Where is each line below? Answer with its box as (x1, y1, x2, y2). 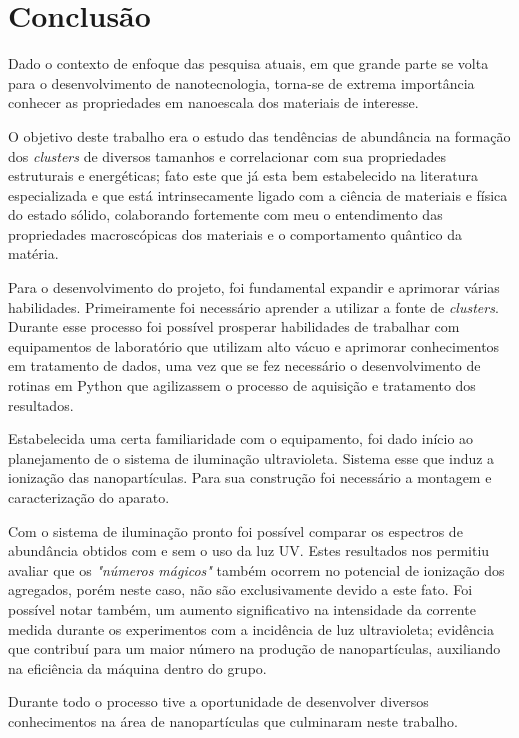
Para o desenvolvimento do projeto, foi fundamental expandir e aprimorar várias (8, 277, 500, 298)
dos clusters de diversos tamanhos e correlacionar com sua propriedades (8, 145, 446, 166)
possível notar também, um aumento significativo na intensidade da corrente (8, 598, 476, 619)
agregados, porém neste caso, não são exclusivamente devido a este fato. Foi (8, 579, 473, 600)
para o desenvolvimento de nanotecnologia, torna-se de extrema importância (8, 72, 475, 93)
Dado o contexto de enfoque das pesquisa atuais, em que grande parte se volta (8, 53, 489, 74)
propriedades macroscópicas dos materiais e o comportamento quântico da (8, 223, 462, 244)
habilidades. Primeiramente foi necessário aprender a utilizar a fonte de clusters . (8, 296, 499, 317)
